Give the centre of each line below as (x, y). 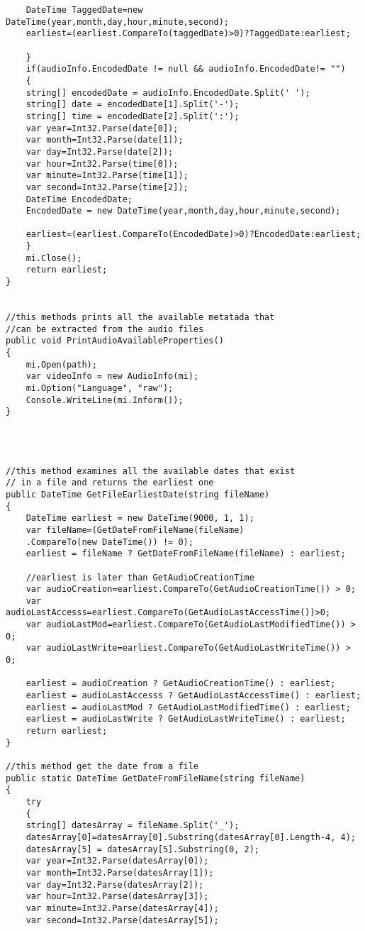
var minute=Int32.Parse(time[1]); (107, 176)
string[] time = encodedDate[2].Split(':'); (133, 116)
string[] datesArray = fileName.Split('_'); (133, 826)
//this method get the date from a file (102, 766)
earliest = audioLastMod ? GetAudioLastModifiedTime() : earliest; (188, 707)
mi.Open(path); (61, 364)
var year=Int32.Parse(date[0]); (102, 128)
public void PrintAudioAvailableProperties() (115, 341)
